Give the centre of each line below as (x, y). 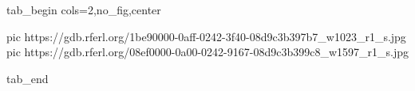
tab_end (28, 78)
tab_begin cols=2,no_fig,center (84, 9)
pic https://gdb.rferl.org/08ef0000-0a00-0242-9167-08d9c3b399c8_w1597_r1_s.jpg (207, 52)
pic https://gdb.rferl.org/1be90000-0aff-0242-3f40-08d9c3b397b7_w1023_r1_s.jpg (206, 36)
